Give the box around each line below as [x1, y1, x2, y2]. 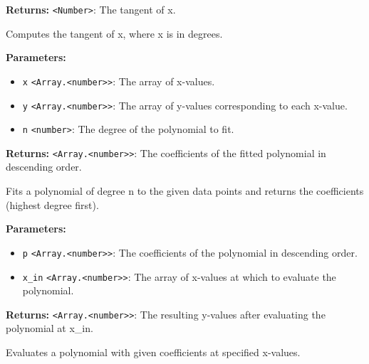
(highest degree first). [6, 197, 99, 212]
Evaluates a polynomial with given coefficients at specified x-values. [6, 345, 301, 359]
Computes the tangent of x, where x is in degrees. [6, 26, 223, 41]
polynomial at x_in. [6, 321, 93, 336]
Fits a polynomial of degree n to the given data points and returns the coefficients [6, 183, 364, 198]
